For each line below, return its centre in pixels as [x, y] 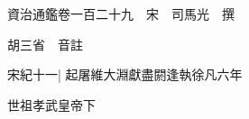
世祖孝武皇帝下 [51, 104]
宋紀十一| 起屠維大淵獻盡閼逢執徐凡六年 [125, 74]
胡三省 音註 [45, 44]
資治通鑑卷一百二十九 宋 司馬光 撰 [121, 14]
